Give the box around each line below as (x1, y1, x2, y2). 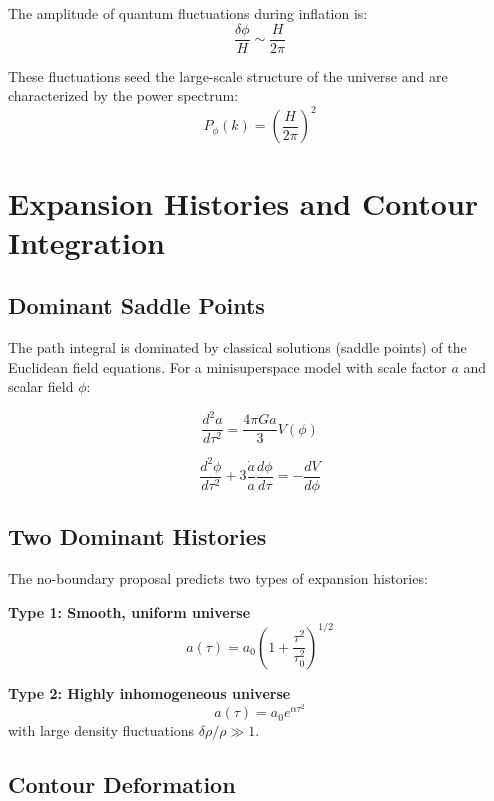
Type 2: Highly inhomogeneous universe (8, 682, 291, 703)
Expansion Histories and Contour (8, 182, 479, 223)
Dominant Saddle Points (8, 290, 265, 321)
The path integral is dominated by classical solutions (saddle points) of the (8, 337, 467, 358)
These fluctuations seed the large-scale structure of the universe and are (8, 65, 448, 86)
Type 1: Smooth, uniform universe (8, 601, 251, 622)
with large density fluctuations (8, 720, 195, 741)
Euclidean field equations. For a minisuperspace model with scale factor (8, 356, 447, 377)
